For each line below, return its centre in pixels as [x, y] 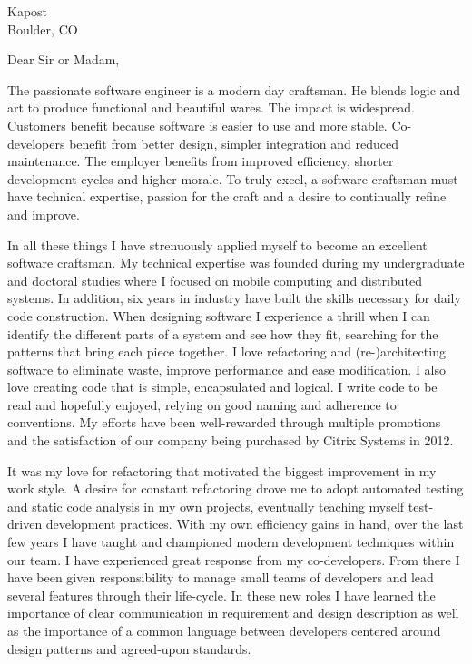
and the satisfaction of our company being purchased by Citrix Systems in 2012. [231, 440]
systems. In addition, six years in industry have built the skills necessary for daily [234, 298]
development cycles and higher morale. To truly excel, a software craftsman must [233, 178]
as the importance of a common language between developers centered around [224, 630]
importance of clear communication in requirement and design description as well [233, 613]
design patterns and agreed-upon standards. [129, 648]
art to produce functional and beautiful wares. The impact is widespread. [211, 107]
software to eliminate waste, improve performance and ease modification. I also [227, 369]
